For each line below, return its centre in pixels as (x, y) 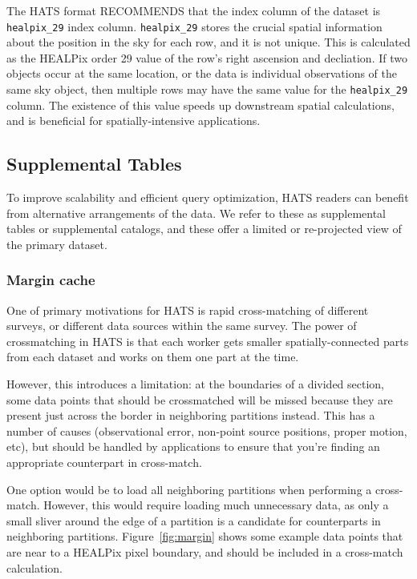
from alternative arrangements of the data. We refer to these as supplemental (196, 213)
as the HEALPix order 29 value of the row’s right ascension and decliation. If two (207, 57)
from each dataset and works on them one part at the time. (153, 357)
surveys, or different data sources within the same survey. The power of (182, 326)
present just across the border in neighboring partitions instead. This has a (191, 415)
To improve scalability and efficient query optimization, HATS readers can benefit (208, 197)
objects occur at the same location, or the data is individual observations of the (202, 73)
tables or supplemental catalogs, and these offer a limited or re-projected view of (204, 229)
